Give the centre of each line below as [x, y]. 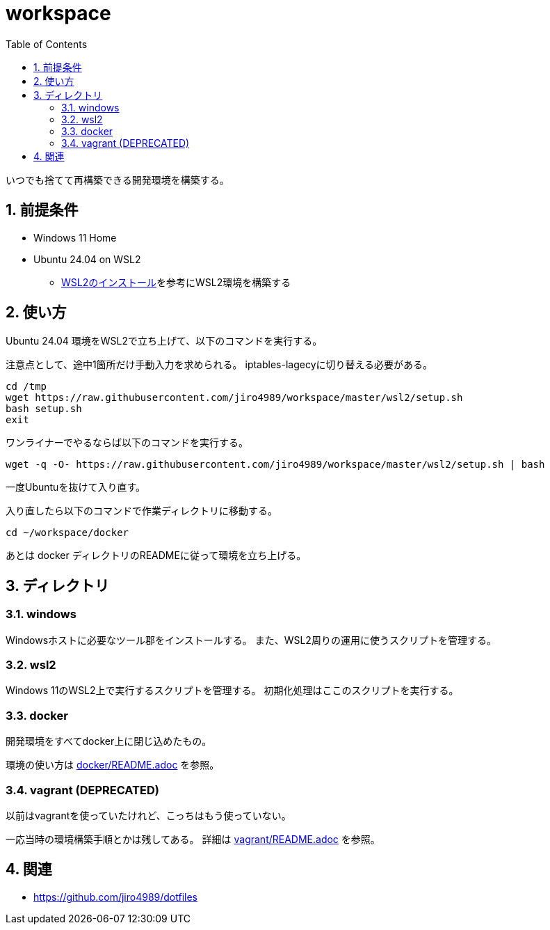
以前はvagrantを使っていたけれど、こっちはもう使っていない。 [148, 815]
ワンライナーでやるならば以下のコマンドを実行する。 [127, 443]
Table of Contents [47, 44]
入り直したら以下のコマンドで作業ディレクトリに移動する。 [142, 511]
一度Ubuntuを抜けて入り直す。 [75, 487]
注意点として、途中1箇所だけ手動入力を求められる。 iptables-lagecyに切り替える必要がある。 [219, 365]
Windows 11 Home [75, 237]
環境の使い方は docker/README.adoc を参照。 [113, 765]
